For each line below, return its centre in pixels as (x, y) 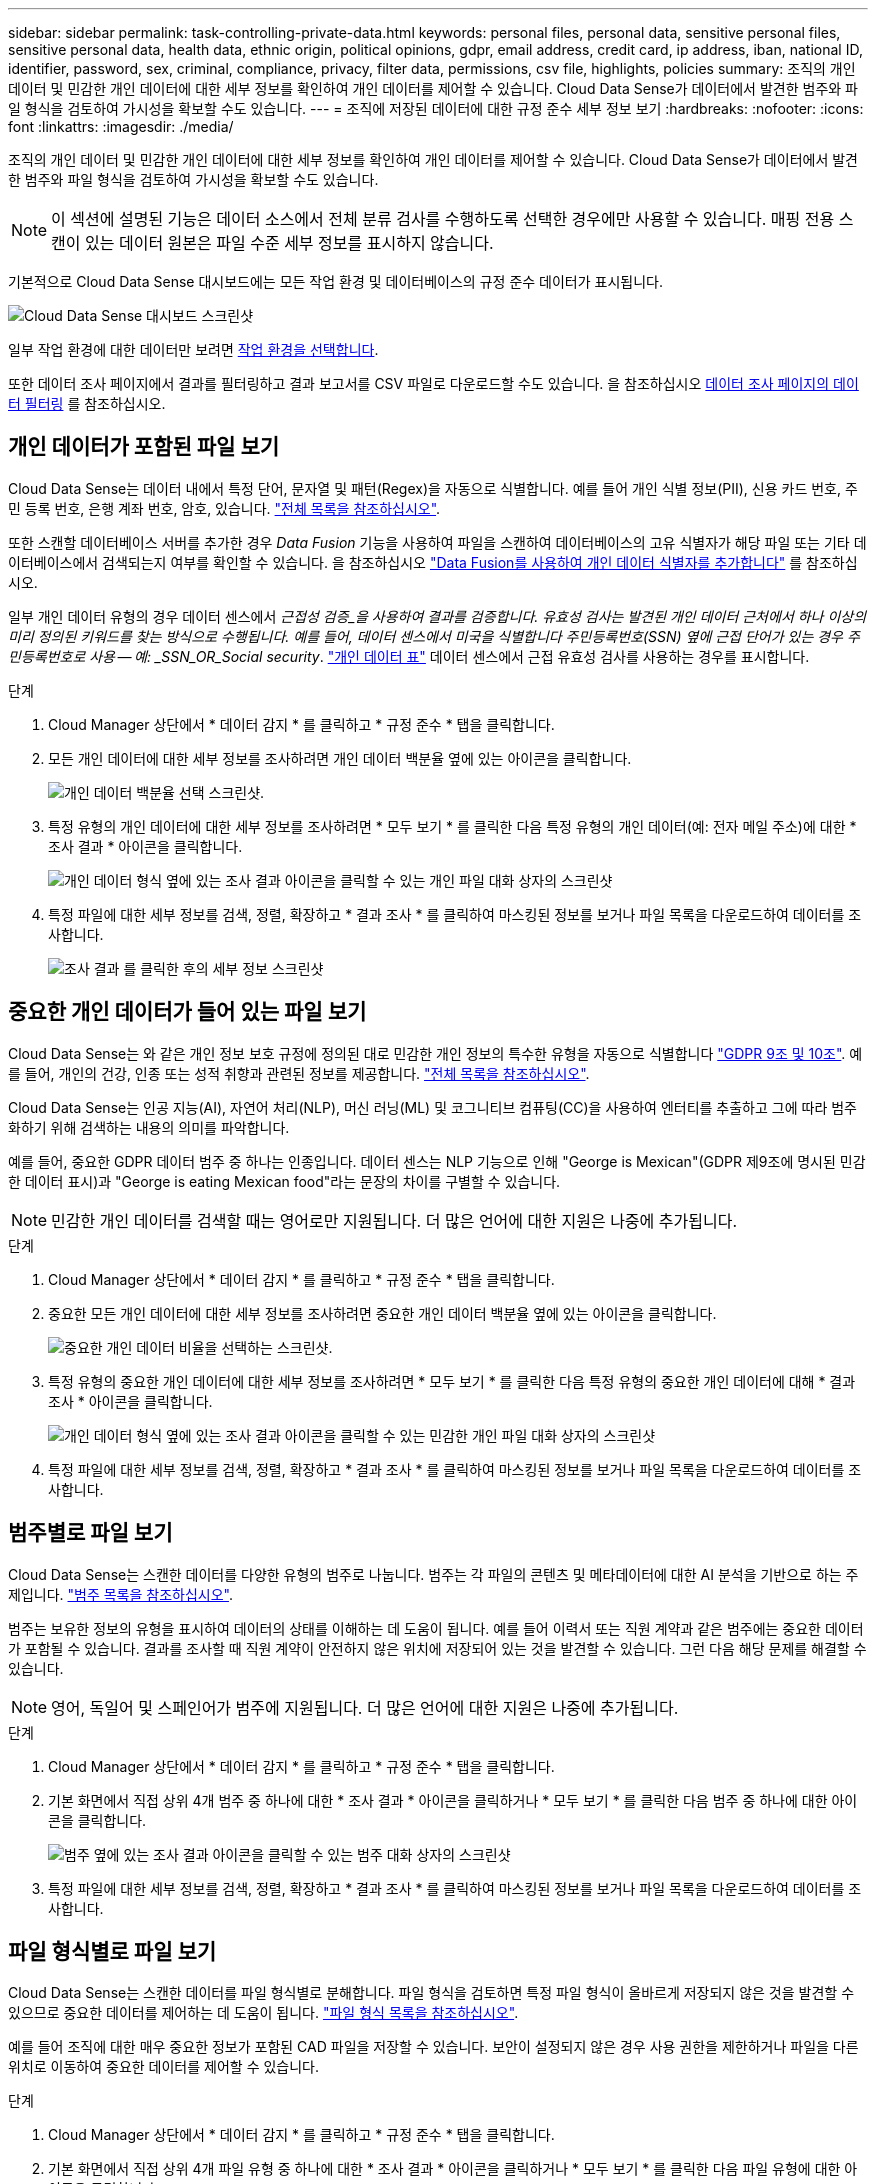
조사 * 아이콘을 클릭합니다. (130, 1401)
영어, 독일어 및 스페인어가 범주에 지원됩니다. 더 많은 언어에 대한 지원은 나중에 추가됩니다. (365, 1707)
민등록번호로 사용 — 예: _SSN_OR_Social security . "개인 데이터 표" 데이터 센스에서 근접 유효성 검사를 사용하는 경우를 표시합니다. (409, 656)
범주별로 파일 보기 (90, 1533)
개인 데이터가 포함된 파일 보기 (144, 447)
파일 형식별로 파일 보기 (112, 1951)
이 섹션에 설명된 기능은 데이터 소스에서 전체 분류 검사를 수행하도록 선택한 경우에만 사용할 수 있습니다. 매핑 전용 (443, 219)
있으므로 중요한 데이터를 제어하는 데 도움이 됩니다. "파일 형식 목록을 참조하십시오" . (263, 2013)
